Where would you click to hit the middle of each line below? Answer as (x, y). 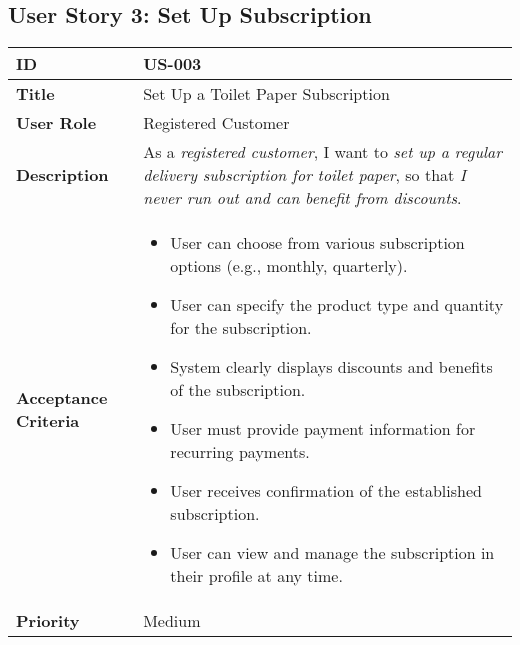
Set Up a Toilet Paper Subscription (266, 94)
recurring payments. (240, 452)
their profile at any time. (256, 576)
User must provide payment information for (323, 429)
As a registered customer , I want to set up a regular (323, 152)
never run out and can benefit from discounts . (302, 198)
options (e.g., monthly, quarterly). (289, 266)
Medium (172, 621)
